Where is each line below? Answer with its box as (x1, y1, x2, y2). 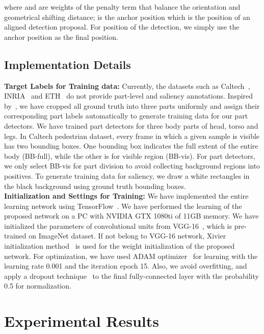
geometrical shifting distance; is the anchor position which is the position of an (4, 11, 250, 22)
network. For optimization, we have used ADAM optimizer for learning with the (4, 250, 258, 261)
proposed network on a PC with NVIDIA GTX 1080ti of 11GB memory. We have (4, 210, 259, 221)
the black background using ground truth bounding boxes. (4, 180, 186, 191)
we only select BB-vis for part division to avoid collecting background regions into (4, 160, 260, 171)
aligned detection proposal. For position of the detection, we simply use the (4, 21, 240, 32)
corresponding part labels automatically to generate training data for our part (4, 110, 248, 121)
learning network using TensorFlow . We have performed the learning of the (4, 200, 242, 211)
